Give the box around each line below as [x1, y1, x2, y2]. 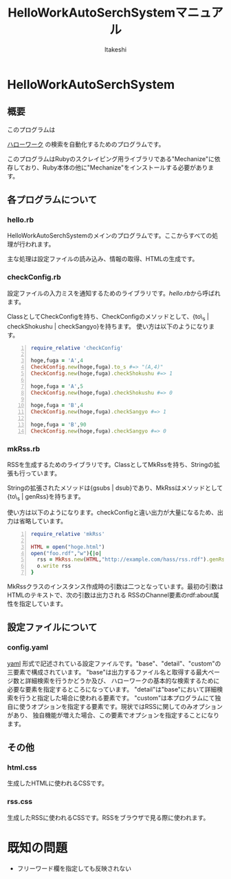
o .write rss [36, 563, 71, 570]
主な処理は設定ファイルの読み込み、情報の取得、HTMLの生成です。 [7, 255, 199, 263]
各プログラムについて [7, 194, 98, 206]
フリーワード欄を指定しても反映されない [16, 864, 132, 872]
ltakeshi [104, 45, 127, 54]
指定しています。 [19, 599, 67, 608]
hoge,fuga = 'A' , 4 [30, 358, 84, 364]
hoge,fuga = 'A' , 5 [30, 382, 84, 390]
